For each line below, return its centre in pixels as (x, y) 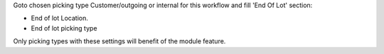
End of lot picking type (64, 28)
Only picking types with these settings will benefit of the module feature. (119, 41)
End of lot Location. (59, 18)
